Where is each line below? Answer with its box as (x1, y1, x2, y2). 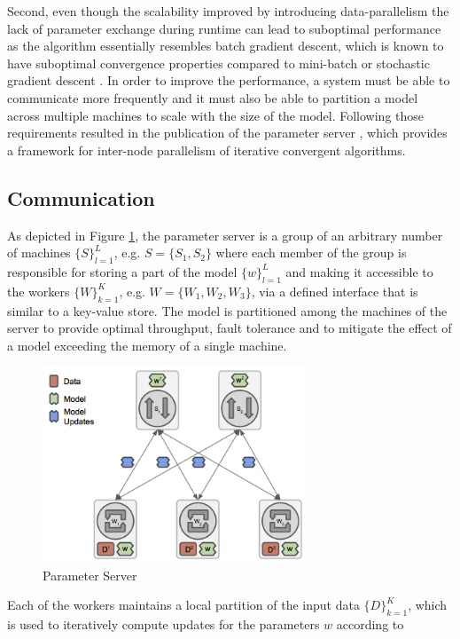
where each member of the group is (215, 243, 407, 262)
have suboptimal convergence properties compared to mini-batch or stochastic (7, 53, 430, 72)
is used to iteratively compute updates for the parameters (7, 615, 320, 634)
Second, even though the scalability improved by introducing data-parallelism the (7, 2, 449, 20)
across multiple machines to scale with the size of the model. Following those (7, 106, 425, 124)
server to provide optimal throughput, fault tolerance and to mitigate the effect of (7, 319, 452, 337)
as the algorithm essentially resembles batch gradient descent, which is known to (7, 36, 444, 55)
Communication (7, 184, 155, 211)
